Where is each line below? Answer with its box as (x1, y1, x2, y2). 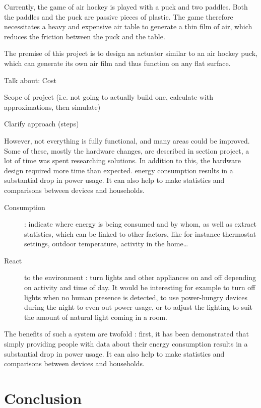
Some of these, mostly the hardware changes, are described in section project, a (4, 145, 249, 156)
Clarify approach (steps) (4, 118, 79, 129)
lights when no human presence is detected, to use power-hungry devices (24, 292, 248, 302)
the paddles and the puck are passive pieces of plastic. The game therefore (4, 11, 233, 22)
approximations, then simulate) (4, 101, 101, 112)
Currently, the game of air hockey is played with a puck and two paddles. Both (4, 2, 248, 12)
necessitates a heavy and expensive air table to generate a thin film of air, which (4, 21, 252, 32)
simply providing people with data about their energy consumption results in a (4, 338, 248, 349)
